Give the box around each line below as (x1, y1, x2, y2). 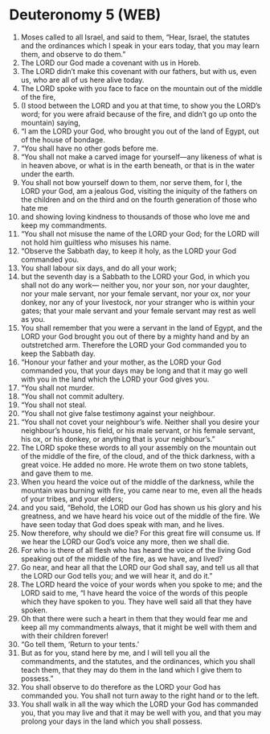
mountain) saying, (20, 118, 81, 127)
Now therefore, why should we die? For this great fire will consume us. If (20, 528, 261, 538)
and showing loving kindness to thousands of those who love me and (20, 212, 250, 221)
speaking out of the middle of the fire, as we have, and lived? (20, 554, 223, 563)
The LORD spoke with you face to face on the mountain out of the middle (20, 83, 263, 93)
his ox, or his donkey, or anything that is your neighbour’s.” (20, 434, 215, 443)
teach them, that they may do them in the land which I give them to (20, 665, 242, 674)
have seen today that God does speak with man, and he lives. (20, 519, 224, 529)
